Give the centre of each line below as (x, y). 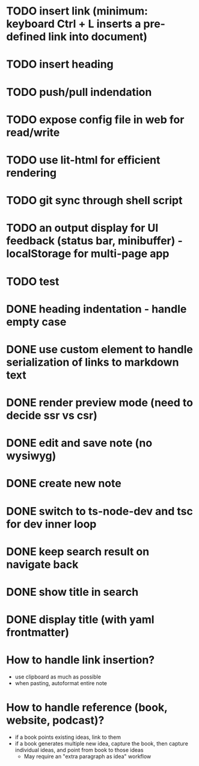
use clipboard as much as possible (58, 677)
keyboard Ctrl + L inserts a (74, 24)
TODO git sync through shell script (94, 201)
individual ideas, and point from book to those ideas (79, 750)
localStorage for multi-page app (88, 254)
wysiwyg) (31, 456)
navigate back (42, 564)
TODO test (33, 281)
